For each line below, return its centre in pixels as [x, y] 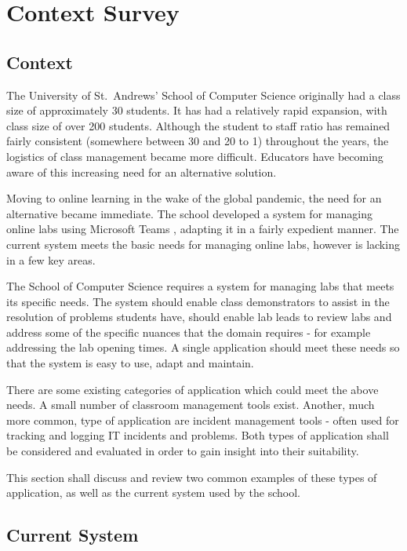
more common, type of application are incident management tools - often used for [203, 420]
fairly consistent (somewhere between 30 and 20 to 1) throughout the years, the [198, 141]
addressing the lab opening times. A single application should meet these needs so [203, 347]
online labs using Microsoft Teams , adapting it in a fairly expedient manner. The [203, 229]
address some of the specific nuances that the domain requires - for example [189, 332]
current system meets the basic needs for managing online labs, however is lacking [203, 244]
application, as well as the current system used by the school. [154, 493]
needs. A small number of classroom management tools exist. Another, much [191, 405]
